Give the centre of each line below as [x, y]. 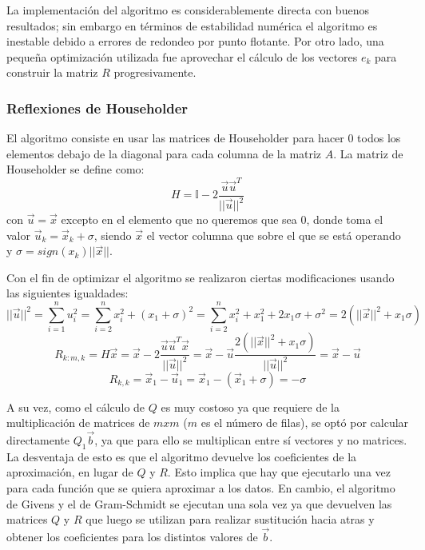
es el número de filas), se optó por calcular [305, 422]
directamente [38, 439]
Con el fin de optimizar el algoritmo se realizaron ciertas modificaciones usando [201, 277]
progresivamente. [155, 72]
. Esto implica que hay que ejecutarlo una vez [279, 472]
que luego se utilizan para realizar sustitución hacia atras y [230, 519]
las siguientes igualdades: [68, 293]
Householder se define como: [75, 169]
